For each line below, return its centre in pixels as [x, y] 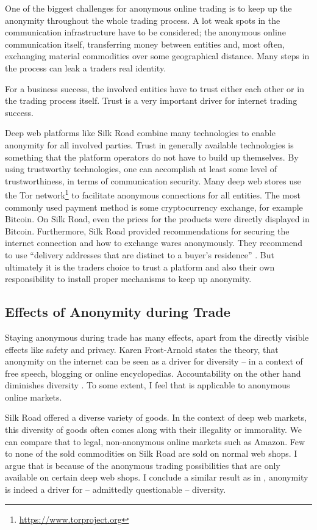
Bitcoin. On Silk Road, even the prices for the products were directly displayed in [157, 219]
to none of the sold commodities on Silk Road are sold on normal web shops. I [151, 453]
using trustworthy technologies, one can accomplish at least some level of [141, 169]
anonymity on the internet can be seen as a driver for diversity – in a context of [154, 361]
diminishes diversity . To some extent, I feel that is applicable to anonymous [148, 385]
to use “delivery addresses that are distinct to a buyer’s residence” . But [140, 254]
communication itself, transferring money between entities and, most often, [145, 44]
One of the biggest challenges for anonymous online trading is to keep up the [148, 8]
